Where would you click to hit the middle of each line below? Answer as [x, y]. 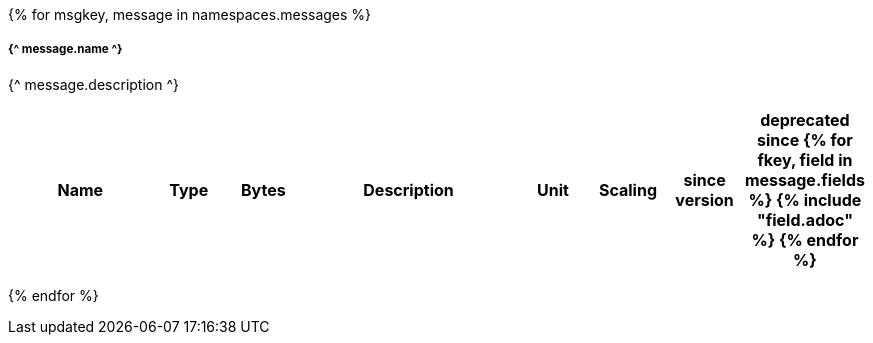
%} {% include [805, 199]
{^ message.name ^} [65, 49]
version [704, 199]
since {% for [804, 139]
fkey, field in [805, 159]
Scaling [627, 189]
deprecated [805, 119]
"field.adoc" [804, 219]
